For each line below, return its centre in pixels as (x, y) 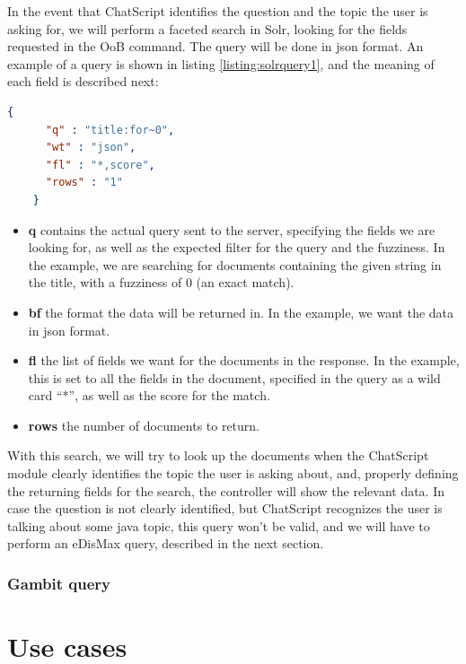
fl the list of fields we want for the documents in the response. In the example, (244, 360)
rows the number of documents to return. (144, 425)
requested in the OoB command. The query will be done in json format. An (215, 46)
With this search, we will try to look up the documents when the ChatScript (218, 455)
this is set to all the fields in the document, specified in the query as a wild (234, 377)
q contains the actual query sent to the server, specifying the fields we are (232, 229)
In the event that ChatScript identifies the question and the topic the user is (218, 11)
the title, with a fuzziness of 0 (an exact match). (161, 282)
